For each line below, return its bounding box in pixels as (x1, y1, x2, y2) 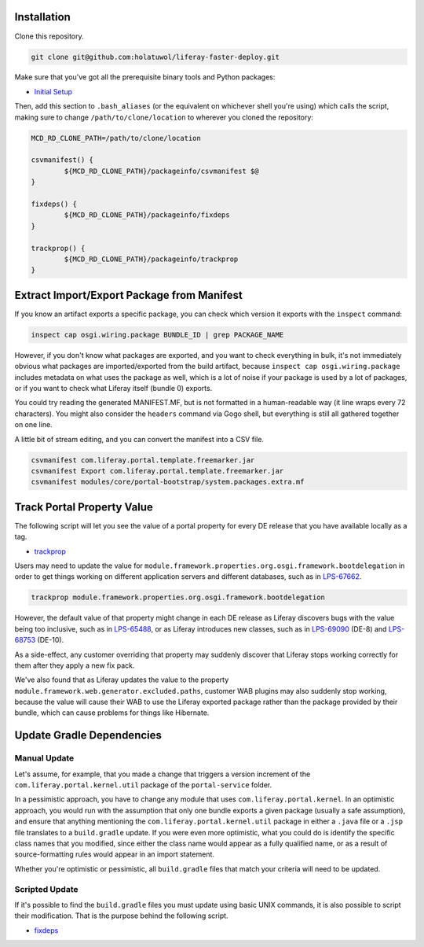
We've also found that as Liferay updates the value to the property (14, 675, 229, 684)
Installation (14, 10, 71, 24)
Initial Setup (34, 87, 73, 96)
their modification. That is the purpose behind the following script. (14, 911, 228, 920)
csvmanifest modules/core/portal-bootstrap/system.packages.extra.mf (31, 477, 305, 487)
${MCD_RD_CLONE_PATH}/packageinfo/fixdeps (64, 211, 231, 219)
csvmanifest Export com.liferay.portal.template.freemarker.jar (31, 466, 284, 475)
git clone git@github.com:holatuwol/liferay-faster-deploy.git (31, 52, 280, 61)
